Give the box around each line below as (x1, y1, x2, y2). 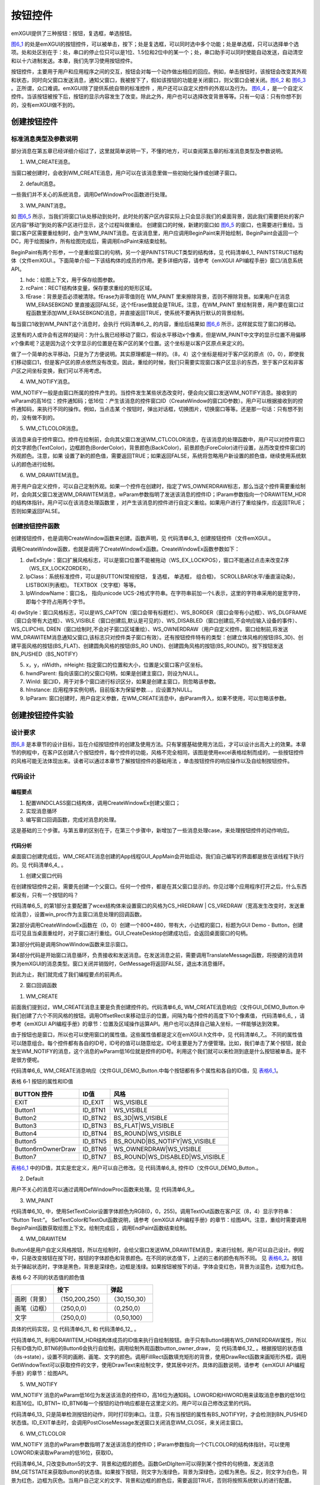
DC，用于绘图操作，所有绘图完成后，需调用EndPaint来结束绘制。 (11, 238, 170, 245)
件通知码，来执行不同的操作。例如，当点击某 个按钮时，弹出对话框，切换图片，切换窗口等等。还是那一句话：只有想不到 (11, 406, 303, 413)
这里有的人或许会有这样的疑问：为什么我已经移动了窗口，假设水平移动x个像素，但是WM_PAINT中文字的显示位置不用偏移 (11, 331, 306, 339)
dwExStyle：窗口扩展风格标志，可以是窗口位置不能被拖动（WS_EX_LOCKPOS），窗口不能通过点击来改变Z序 (25, 556, 290, 564)
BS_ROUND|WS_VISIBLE (113, 1129, 182, 1138)
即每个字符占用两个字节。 (25, 598, 88, 605)
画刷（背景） (14, 1295, 50, 1303)
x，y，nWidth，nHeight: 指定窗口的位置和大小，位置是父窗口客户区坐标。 (25, 661, 206, 668)
